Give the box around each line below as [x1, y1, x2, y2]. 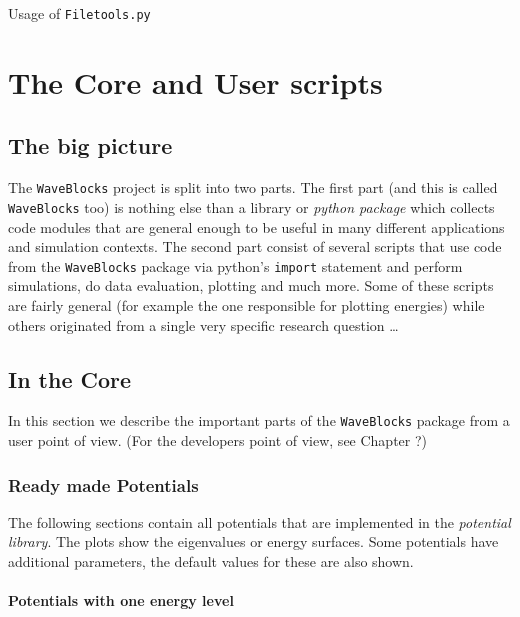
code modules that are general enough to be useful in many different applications [8, 216, 505, 237]
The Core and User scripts [8, 61, 383, 102]
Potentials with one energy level [8, 590, 234, 611]
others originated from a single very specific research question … [8, 314, 399, 335]
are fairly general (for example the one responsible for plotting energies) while [8, 294, 485, 315]
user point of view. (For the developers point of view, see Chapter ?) [8, 430, 428, 451]
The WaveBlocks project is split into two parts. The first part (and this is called [8, 177, 498, 198]
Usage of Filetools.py [8, 3, 151, 23]
